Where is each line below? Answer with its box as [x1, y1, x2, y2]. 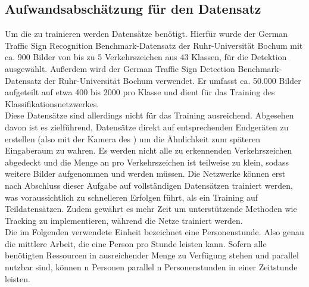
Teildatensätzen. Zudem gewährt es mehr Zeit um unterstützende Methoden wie [5, 202, 297, 215]
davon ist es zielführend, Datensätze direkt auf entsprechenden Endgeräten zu [5, 120, 289, 133]
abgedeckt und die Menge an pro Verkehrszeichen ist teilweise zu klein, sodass [5, 155, 289, 168]
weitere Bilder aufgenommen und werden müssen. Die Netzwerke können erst [5, 167, 286, 180]
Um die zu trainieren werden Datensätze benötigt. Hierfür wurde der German [5, 27, 288, 40]
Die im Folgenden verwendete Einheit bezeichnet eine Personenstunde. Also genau [5, 226, 304, 238]
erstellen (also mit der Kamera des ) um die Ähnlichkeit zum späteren [5, 132, 260, 145]
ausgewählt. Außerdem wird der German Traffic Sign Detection [5, 62, 235, 74]
